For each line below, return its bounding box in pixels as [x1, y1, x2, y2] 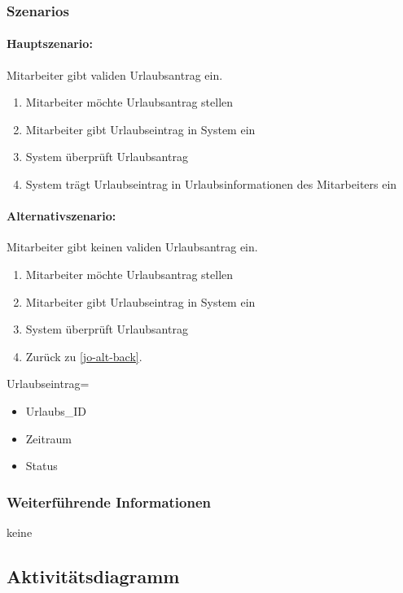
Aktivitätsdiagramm [7, 563, 180, 588]
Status [25, 457, 58, 474]
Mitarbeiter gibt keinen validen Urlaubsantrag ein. [7, 238, 258, 255]
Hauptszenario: [7, 35, 93, 52]
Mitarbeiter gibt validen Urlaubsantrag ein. [7, 66, 223, 83]
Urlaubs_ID [25, 402, 87, 419]
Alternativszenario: [7, 207, 116, 225]
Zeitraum [25, 429, 72, 447]
